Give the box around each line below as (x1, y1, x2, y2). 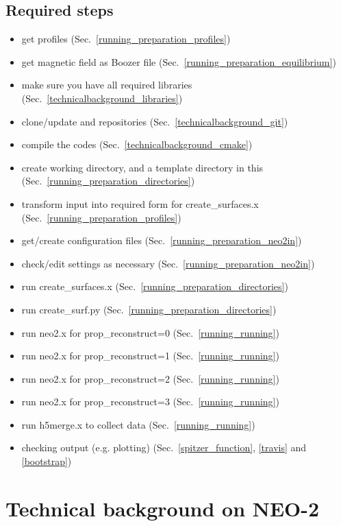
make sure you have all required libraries (21, 77, 192, 92)
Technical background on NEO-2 (5, 494, 320, 522)
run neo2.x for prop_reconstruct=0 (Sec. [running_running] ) (21, 325, 279, 339)
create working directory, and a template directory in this (21, 160, 264, 174)
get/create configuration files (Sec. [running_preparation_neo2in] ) (21, 233, 302, 248)
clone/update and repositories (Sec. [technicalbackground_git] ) (21, 114, 288, 128)
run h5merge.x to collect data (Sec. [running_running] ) (21, 417, 255, 431)
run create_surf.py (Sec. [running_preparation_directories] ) (21, 302, 277, 316)
